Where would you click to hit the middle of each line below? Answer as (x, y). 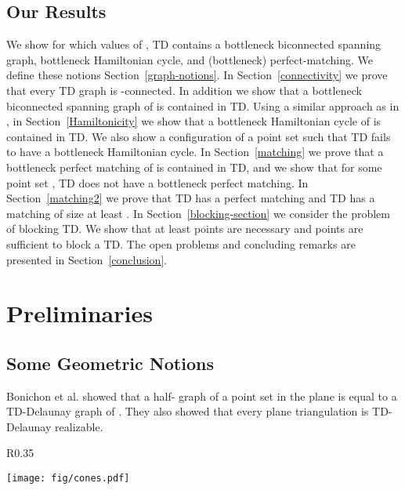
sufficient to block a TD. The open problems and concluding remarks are (181, 243)
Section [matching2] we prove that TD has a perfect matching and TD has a (191, 198)
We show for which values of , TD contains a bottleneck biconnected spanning (194, 44)
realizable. (79, 426)
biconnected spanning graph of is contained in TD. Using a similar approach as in (203, 105)
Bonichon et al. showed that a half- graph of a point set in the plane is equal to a (202, 396)
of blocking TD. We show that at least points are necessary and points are (185, 229)
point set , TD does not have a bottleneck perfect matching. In (157, 182)
